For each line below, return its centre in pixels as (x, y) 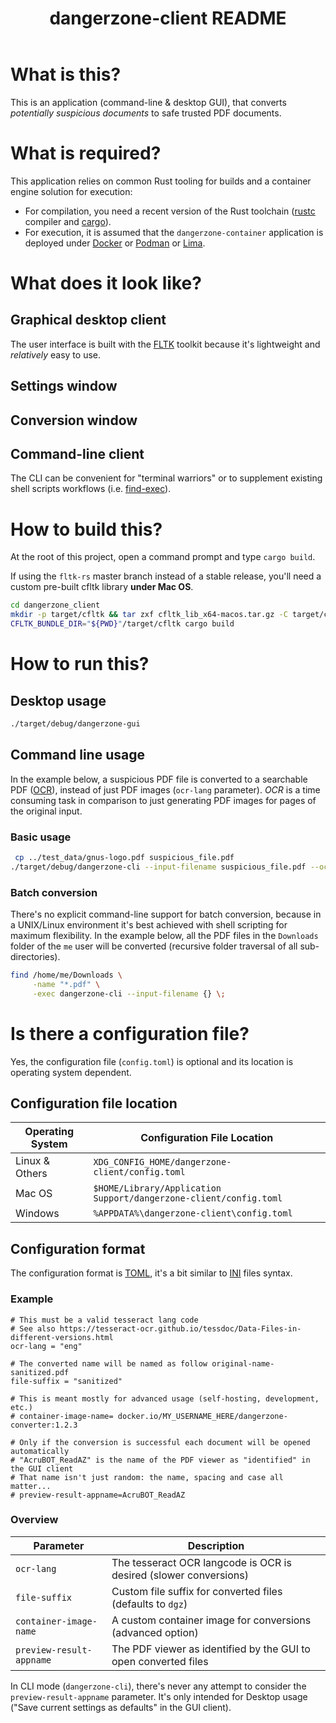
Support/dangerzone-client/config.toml (188, 1198)
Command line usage (77, 755)
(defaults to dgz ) (149, 1604)
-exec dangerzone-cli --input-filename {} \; (129, 993)
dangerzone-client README (168, 18)
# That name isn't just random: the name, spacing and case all (147, 1477)
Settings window (64, 386)
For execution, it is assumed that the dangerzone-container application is (174, 232)
